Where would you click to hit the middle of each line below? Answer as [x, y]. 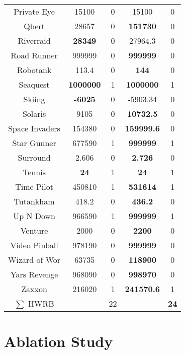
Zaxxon [34, 289]
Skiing [34, 99]
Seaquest [34, 84]
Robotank [34, 70]
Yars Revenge [34, 274]
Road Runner [34, 55]
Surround [34, 157]
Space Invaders [34, 128]
